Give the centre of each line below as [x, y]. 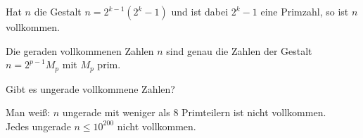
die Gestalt [58, 11]
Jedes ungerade [38, 126]
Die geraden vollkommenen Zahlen [80, 50]
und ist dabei [200, 11]
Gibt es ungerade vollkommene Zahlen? [90, 88]
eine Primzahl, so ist [305, 11]
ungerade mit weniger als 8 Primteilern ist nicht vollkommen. [194, 112]
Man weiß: [28, 112]
